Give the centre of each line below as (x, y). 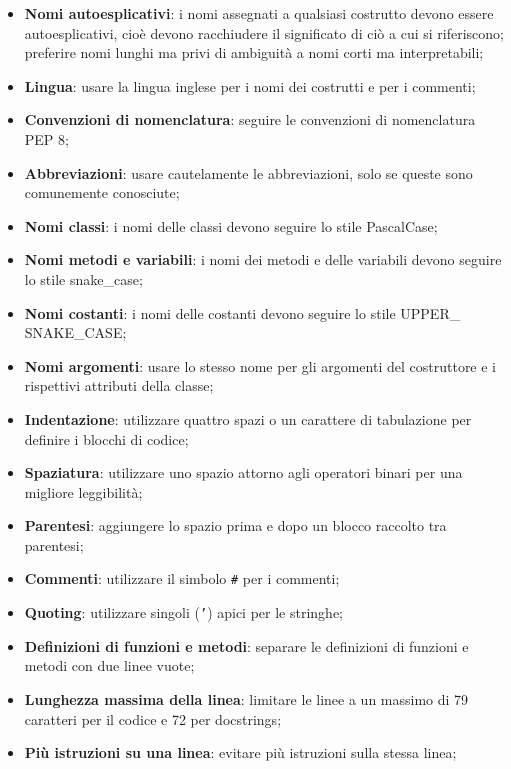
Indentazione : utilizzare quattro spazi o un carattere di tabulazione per (248, 418)
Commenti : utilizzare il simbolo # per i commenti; (182, 578)
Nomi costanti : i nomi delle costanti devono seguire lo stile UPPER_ (242, 312)
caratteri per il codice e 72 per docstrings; (153, 718)
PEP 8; (46, 138)
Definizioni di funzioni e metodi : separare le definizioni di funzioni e (246, 645)
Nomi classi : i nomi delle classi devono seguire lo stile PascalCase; (231, 225)
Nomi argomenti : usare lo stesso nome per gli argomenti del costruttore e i (260, 365)
